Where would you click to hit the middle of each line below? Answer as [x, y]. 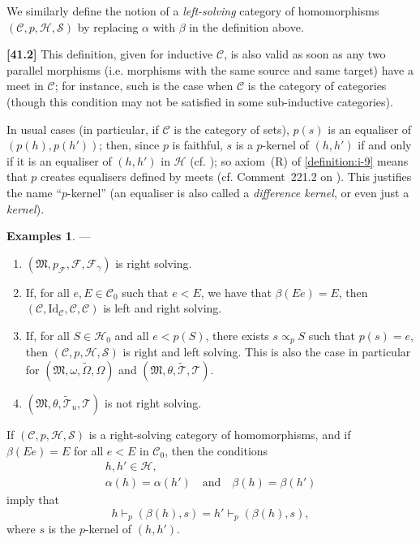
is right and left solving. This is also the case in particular [267, 352]
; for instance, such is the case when [144, 86]
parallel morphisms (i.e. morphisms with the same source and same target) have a [210, 69]
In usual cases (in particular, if [83, 129]
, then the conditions [216, 450]
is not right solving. [153, 402]
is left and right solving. [163, 308]
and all [132, 335]
